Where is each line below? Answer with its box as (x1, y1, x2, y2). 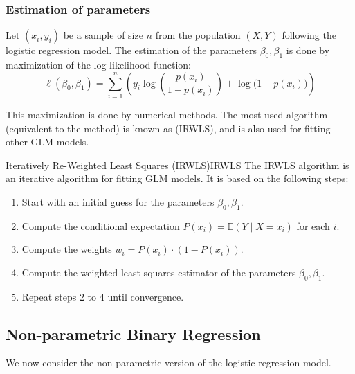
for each (296, 218, 330, 233)
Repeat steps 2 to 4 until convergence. (21, 289, 184, 303)
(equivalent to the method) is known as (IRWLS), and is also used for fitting (6, 121, 331, 135)
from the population (155, 28, 241, 42)
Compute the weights (21, 242, 112, 256)
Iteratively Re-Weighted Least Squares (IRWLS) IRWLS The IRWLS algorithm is (6, 157, 349, 172)
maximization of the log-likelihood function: (6, 57, 191, 72)
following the (282, 28, 336, 42)
